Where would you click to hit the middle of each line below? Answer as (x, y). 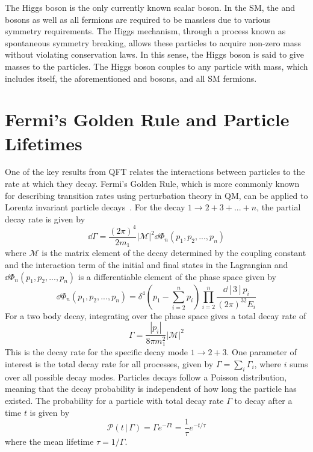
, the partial (279, 207)
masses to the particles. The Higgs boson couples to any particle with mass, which (156, 66)
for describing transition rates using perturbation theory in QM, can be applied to (156, 195)
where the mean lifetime (49, 441)
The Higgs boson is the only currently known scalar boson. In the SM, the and (150, 7)
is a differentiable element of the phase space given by (177, 276)
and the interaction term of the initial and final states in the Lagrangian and (147, 265)
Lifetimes (44, 143)
